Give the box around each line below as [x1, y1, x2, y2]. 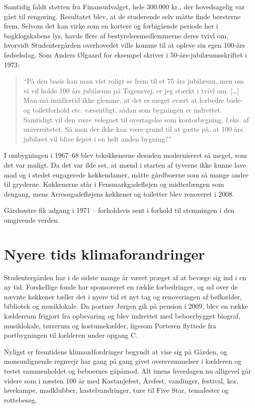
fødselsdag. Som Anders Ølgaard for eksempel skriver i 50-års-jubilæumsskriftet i [4, 49, 247, 59]
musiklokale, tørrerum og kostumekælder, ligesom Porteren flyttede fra [4, 320, 216, 330]
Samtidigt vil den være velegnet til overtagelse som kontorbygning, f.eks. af [23, 114, 249, 124]
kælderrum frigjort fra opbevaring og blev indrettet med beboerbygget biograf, [4, 310, 240, 321]
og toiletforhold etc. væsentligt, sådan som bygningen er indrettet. [23, 104, 222, 115]
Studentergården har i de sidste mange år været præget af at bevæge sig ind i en [4, 272, 246, 282]
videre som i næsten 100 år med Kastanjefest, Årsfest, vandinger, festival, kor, [4, 375, 239, 385]
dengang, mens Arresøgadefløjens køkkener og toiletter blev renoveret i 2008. [4, 188, 234, 199]
